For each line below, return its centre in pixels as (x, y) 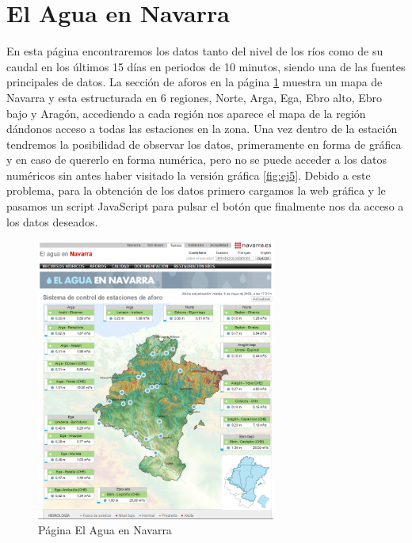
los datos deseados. (52, 221)
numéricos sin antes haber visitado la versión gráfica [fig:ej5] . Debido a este (189, 175)
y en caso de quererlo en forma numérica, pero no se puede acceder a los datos (196, 159)
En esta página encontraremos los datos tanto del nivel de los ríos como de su (195, 51)
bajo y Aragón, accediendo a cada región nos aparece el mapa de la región (186, 113)
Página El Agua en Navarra (105, 530)
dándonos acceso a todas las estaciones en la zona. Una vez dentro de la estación (202, 129)
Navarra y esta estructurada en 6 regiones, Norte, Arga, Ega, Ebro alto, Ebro (195, 97)
